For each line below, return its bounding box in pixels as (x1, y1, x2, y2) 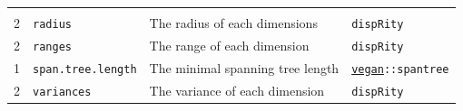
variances (33, 85, 92, 98)
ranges (33, 40, 72, 53)
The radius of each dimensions (149, 14, 318, 32)
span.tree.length (33, 62, 137, 76)
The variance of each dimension (149, 80, 325, 99)
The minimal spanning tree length (149, 58, 340, 77)
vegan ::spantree (351, 62, 449, 76)
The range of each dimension (149, 35, 310, 54)
